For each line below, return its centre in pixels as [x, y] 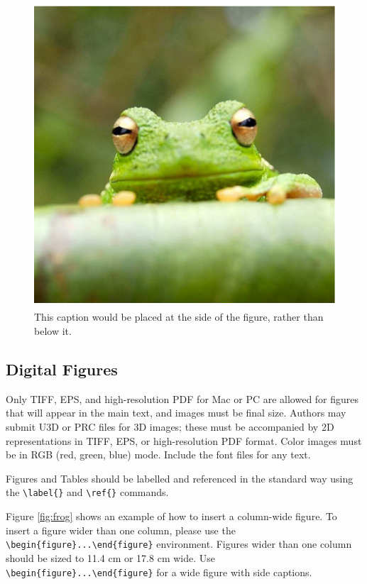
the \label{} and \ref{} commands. [87, 492]
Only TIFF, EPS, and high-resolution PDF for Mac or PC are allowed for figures [182, 398]
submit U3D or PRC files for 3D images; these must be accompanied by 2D [170, 427]
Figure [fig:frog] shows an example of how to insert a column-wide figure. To [171, 516]
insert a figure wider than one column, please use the [121, 530]
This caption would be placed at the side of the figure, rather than [179, 317]
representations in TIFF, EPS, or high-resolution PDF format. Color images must [184, 440]
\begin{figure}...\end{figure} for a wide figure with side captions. [159, 572]
